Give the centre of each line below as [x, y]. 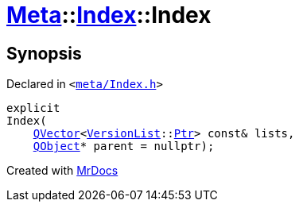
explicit [33, 108]
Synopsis [44, 53]
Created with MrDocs [62, 171]
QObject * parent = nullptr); [124, 146]
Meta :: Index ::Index [109, 15]
